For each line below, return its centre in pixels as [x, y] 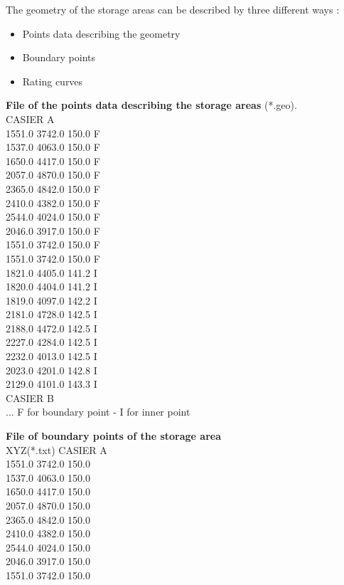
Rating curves [53, 81]
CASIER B [30, 397]
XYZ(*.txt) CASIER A [57, 449]
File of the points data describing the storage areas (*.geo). [151, 105]
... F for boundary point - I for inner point [98, 412]
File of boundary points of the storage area [113, 436]
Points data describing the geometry [101, 33]
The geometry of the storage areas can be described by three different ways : [173, 9]
